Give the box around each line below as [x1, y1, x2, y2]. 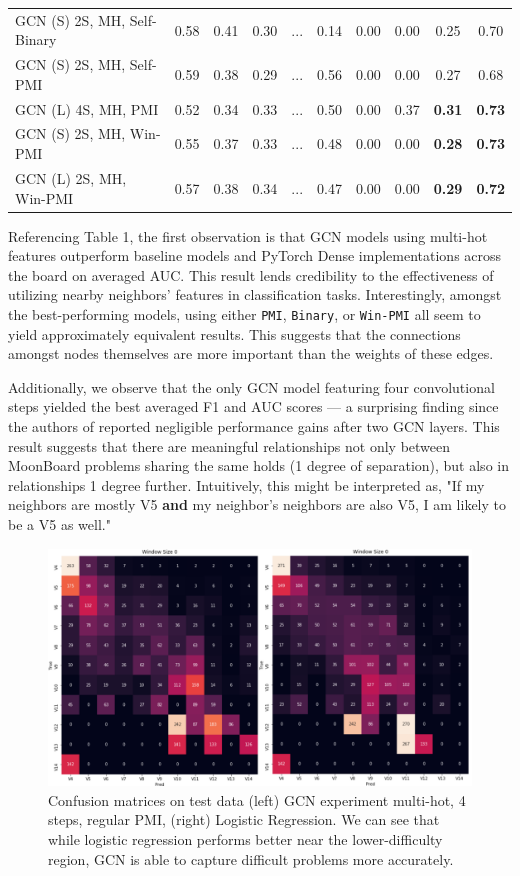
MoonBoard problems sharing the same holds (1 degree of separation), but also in [8, 455, 509, 476]
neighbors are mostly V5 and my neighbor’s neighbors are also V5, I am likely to [8, 494, 507, 515]
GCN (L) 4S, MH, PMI [15, 98, 159, 119]
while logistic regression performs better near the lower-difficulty [48, 829, 443, 850]
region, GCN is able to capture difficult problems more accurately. [48, 848, 454, 869]
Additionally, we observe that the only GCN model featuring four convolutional [8, 376, 495, 397]
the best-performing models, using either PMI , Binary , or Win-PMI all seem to [8, 303, 481, 324]
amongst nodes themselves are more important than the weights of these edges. [8, 343, 494, 364]
